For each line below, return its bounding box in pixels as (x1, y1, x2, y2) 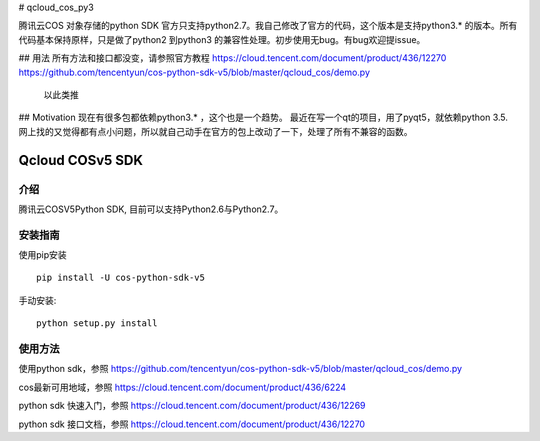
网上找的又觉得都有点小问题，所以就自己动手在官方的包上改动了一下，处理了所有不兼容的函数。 (18, 125, 413, 137)
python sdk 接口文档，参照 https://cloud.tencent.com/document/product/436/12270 (18, 418, 365, 430)
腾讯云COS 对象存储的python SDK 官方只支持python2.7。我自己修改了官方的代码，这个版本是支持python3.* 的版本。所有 (18, 20, 518, 32)
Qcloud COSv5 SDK (18, 151, 144, 169)
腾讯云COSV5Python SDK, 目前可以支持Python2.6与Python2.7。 (18, 203, 284, 215)
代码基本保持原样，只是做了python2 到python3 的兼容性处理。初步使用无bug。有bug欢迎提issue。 (18, 33, 426, 45)
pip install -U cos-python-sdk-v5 (36, 272, 205, 284)
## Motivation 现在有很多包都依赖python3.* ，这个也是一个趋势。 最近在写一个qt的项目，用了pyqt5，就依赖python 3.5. (18, 111, 509, 124)
